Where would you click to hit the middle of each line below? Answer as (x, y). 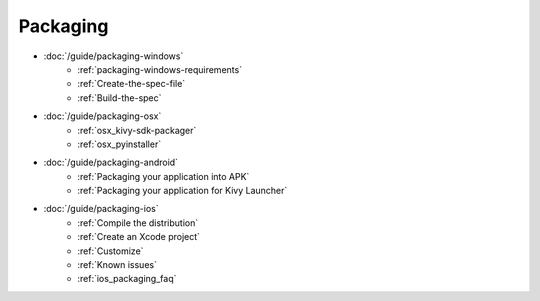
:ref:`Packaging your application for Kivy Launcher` (182, 191)
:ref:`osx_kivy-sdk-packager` (137, 130)
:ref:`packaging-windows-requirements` (160, 69)
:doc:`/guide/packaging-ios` (101, 209)
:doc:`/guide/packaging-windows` (113, 56)
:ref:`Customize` (110, 251)
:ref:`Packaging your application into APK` (163, 176)
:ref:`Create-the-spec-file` (131, 84)
